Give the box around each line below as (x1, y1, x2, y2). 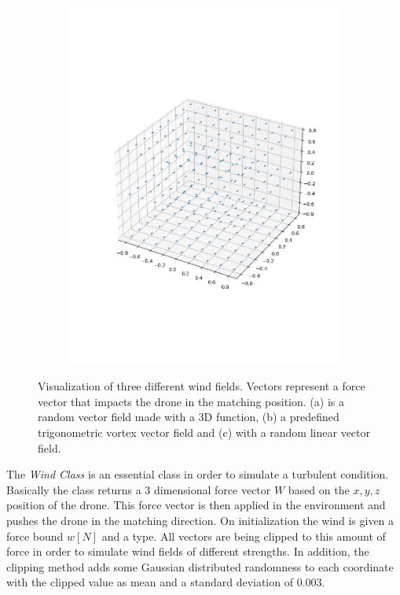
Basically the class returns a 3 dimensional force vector (6, 481, 271, 497)
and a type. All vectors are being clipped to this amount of (101, 527, 386, 544)
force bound (6, 527, 64, 544)
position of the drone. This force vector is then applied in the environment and (6, 497, 386, 513)
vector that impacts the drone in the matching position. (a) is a (38, 393, 344, 409)
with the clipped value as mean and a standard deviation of (6, 574, 293, 590)
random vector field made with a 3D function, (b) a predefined (38, 408, 339, 425)
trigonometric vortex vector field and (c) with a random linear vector (38, 423, 370, 440)
